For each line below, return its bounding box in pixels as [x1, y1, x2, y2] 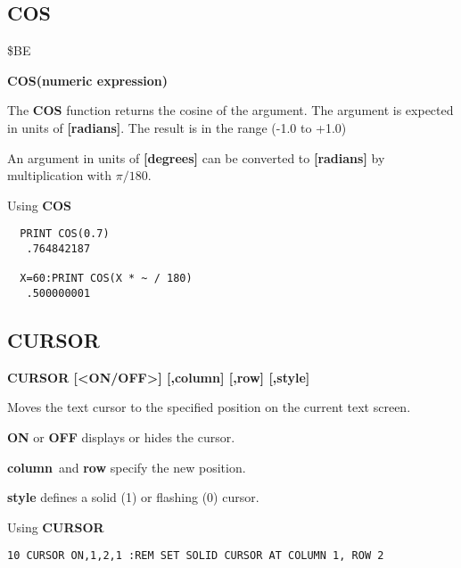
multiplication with [7, 166, 112, 185]
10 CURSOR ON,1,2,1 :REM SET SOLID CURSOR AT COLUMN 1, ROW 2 [7, 549, 384, 563]
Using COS [7, 195, 72, 214]
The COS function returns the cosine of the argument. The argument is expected [7, 101, 454, 119]
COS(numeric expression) [7, 70, 169, 89]
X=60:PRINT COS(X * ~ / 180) [20, 272, 193, 285]
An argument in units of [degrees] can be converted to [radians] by [7, 148, 385, 167]
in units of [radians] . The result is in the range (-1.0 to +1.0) [7, 118, 347, 136]
